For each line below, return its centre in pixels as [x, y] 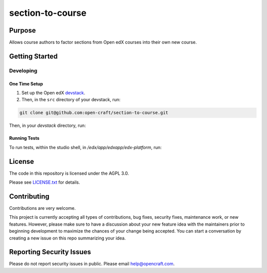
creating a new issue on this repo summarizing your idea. [67, 238]
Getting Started [33, 56]
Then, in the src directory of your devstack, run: [71, 100]
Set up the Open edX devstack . [53, 93]
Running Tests [24, 138]
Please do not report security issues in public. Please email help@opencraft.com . [92, 264]
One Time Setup [26, 83]
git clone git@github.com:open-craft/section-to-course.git [94, 113]
